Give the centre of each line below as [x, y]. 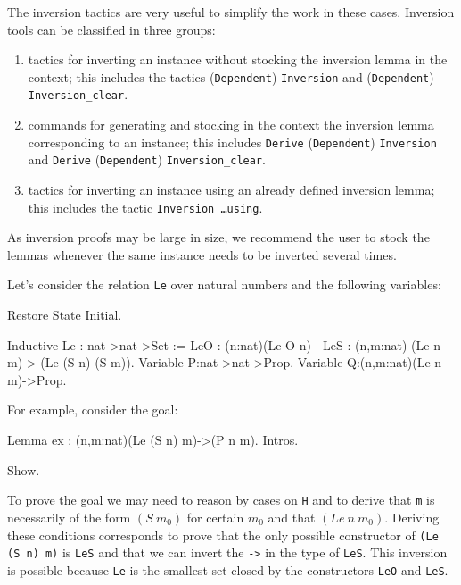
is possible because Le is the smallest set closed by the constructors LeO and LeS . [228, 569]
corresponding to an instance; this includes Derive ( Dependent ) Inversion [232, 142]
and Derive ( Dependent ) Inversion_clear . [147, 159]
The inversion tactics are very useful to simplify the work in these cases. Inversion [231, 12]
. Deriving [412, 517]
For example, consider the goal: [93, 409]
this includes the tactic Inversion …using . [145, 207]
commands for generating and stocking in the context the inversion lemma [231, 125]
